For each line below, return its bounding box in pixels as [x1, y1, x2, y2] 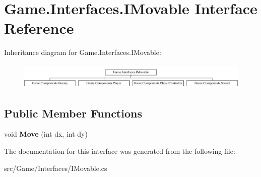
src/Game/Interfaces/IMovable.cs [4, 162, 107, 173]
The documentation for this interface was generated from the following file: [4, 145, 235, 156]
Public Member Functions [4, 105, 142, 121]
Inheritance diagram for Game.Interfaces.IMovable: [4, 47, 161, 57]
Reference [4, 18, 74, 38]
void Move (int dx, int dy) [4, 129, 88, 139]
